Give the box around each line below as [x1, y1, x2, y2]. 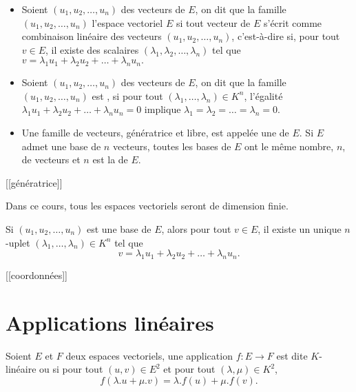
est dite [276, 348, 308, 362]
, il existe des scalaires [45, 42, 139, 56]
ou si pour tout [39, 362, 103, 376]
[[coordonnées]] [6, 267, 67, 282]
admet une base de [21, 138, 101, 153]
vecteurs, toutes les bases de [112, 138, 231, 153]
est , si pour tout [92, 88, 163, 103]
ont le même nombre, [244, 138, 334, 153]
